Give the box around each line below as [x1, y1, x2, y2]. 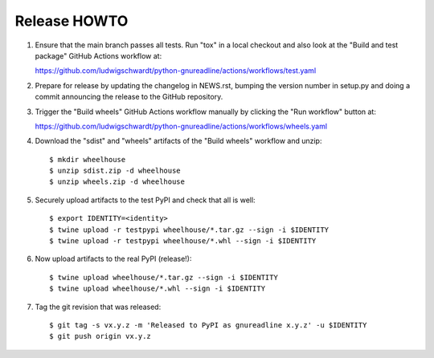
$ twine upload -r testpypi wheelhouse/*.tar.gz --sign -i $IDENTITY [49, 225, 330, 234]
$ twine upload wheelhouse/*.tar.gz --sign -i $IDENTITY [49, 273, 279, 282]
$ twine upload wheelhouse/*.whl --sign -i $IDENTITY [49, 284, 265, 293]
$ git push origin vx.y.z [49, 332, 152, 341]
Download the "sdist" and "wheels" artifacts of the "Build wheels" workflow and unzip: [35, 136, 322, 146]
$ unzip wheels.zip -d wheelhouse [49, 177, 185, 186]
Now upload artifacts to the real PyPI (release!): [35, 254, 192, 264]
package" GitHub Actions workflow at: [35, 51, 162, 60]
